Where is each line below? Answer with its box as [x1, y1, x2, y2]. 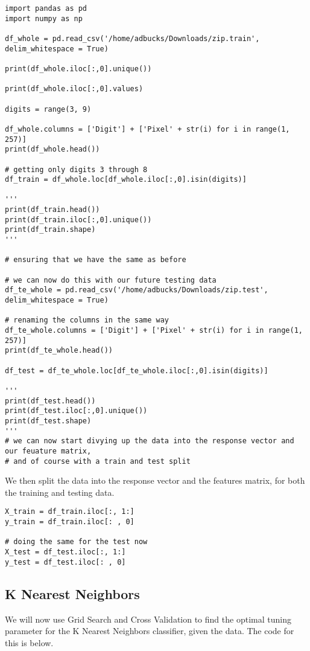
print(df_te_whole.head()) [5, 346, 113, 355]
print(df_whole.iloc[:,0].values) [5, 85, 144, 94]
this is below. [5, 636, 54, 649]
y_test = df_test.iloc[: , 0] [5, 557, 126, 566]
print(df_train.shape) [5, 225, 96, 234]
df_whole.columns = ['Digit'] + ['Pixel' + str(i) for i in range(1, [5, 124, 290, 133]
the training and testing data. [5, 486, 115, 498]
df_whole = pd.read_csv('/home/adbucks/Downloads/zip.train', [5, 34, 260, 43]
